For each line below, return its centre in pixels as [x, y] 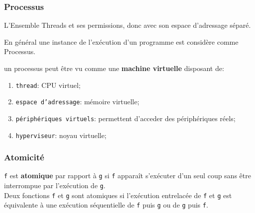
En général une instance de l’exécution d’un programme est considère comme [121, 41]
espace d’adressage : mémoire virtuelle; [78, 102]
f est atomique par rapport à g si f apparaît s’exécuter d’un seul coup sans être [127, 176]
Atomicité [24, 157]
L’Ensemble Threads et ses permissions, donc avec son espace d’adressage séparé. [127, 25]
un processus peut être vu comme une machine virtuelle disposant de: [114, 68]
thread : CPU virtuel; [48, 85]
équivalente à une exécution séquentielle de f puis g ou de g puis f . [106, 205]
